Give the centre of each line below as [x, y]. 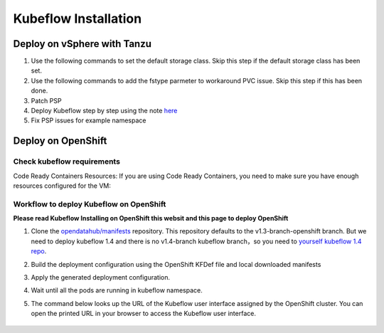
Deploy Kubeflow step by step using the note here [104, 111]
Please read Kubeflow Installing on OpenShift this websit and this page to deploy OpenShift [151, 218]
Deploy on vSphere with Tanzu [82, 44]
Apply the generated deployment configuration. [101, 277]
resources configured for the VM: [62, 186]
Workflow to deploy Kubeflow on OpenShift [90, 204]
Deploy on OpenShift [60, 141]
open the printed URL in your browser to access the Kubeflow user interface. [143, 314]
